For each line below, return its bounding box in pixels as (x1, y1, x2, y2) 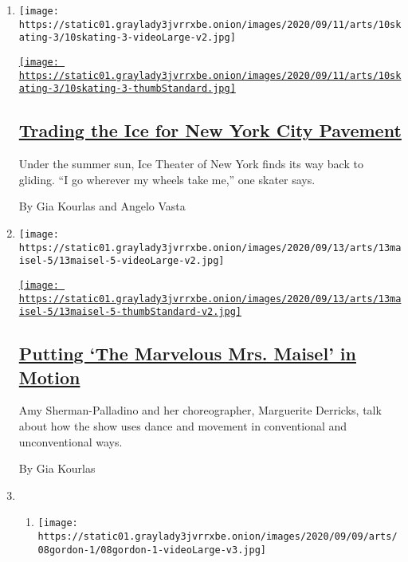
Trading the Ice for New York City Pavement (18, 118, 402, 143)
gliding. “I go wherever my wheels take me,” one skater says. (18, 171, 316, 187)
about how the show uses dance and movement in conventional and (18, 418, 347, 434)
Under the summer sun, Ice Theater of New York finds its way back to (18, 155, 363, 172)
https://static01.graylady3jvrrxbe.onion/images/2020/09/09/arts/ (37, 531, 398, 543)
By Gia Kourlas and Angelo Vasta (18, 198, 186, 214)
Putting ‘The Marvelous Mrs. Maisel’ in (18, 341, 356, 366)
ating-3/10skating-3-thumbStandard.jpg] (18, 83, 236, 95)
